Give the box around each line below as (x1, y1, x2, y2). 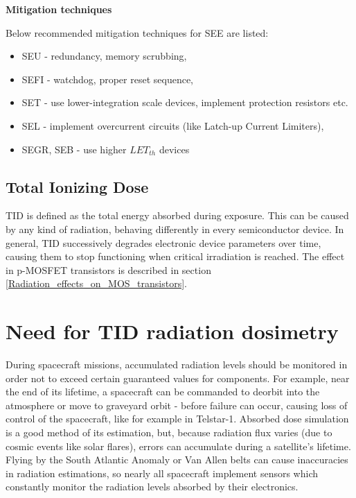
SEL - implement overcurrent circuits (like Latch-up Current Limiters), (21, 118, 324, 132)
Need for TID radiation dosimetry (6, 317, 339, 345)
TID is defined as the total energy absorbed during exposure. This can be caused (6, 208, 349, 223)
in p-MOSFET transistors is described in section (6, 262, 211, 277)
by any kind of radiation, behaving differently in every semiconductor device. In (6, 221, 344, 236)
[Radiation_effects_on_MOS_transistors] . (6, 276, 187, 291)
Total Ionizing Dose (6, 175, 149, 197)
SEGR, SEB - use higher (21, 141, 127, 156)
